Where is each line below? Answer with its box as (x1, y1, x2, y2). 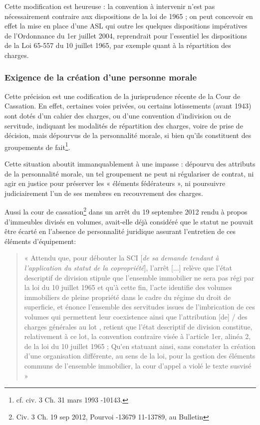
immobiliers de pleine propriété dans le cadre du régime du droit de (24, 291, 231, 302)
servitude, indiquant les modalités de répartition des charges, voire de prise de (4, 120, 243, 130)
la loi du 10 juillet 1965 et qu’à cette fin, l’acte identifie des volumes (24, 282, 232, 292)
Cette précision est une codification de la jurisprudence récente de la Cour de (4, 90, 241, 101)
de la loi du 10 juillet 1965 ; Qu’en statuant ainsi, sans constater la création (24, 340, 256, 351)
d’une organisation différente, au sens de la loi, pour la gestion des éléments (24, 350, 256, 361)
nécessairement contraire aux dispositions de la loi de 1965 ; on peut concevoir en (4, 10, 253, 21)
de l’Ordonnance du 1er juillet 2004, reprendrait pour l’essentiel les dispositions (4, 30, 248, 40)
